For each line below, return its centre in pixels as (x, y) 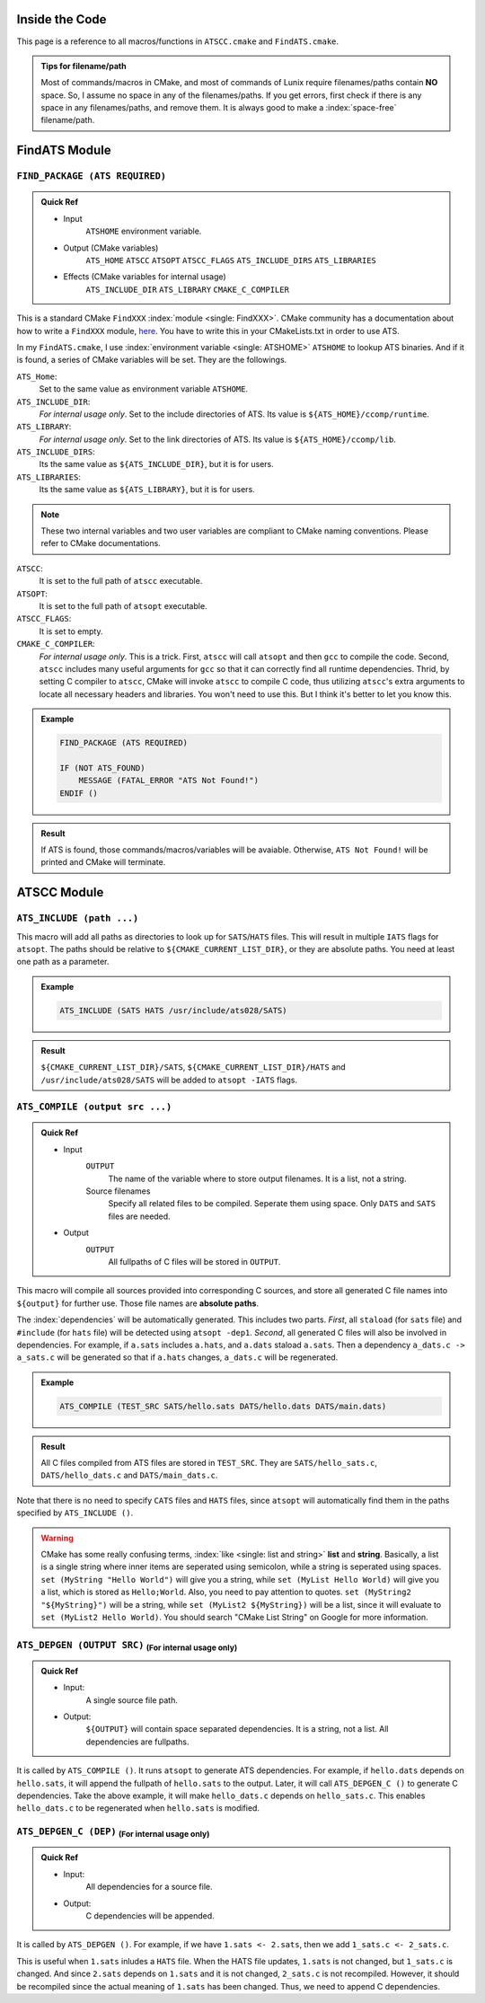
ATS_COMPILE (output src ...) (94, 1107)
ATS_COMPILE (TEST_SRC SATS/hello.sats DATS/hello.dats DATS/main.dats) (223, 1406)
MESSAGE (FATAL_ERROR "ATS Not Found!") (169, 781)
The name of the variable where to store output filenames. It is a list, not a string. (257, 1178)
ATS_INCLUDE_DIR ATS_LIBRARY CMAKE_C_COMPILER (187, 289)
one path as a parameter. (63, 962)
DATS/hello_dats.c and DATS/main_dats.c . (129, 1475)
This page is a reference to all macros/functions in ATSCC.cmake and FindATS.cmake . (178, 41)
